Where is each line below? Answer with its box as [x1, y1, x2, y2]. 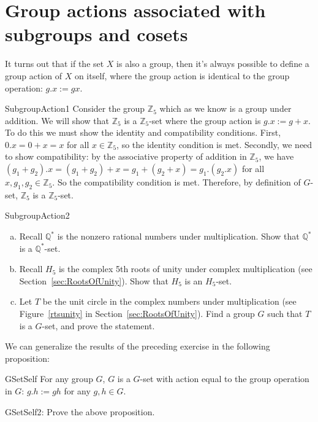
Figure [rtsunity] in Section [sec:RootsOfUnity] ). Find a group [19, 307, 255, 320]
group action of [5, 69, 62, 82]
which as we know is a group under [159, 102, 292, 115]
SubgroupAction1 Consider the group [5, 102, 145, 115]
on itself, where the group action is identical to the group [74, 69, 290, 82]
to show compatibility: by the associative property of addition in [5, 150, 247, 163]
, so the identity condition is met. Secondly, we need [116, 138, 312, 150]
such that [267, 307, 303, 320]
